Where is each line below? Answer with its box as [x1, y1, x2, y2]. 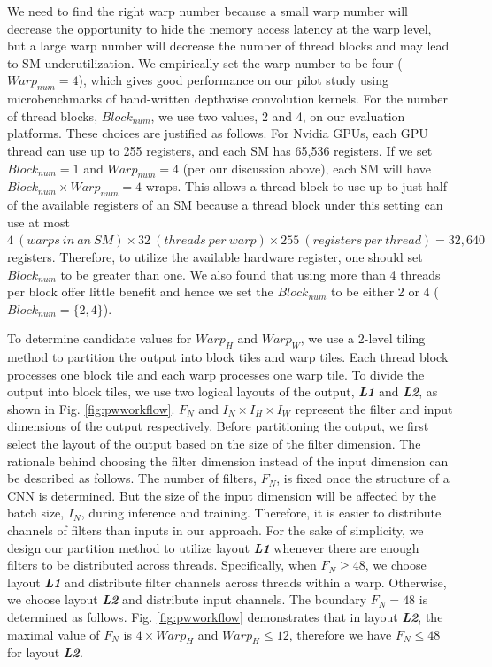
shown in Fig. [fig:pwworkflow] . [7, 399, 175, 418]
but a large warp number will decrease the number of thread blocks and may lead [7, 36, 450, 55]
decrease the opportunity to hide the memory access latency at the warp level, [7, 19, 432, 37]
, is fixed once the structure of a [276, 469, 450, 487]
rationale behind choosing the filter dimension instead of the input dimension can [7, 451, 449, 470]
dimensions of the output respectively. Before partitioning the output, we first [7, 417, 429, 435]
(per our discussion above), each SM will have [182, 158, 431, 177]
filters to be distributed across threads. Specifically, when [7, 556, 317, 574]
